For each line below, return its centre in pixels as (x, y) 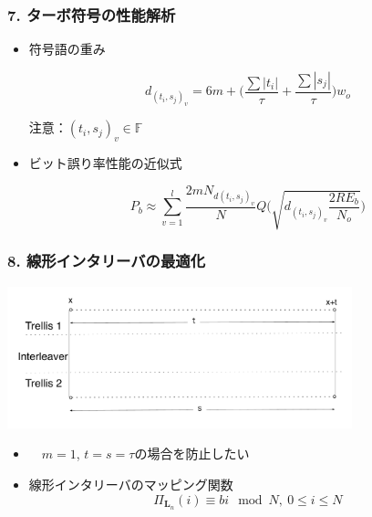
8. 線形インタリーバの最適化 (107, 261)
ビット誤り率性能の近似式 (105, 163)
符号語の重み (67, 49)
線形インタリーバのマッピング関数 (131, 485)
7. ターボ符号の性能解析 (92, 14)
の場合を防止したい (192, 454)
